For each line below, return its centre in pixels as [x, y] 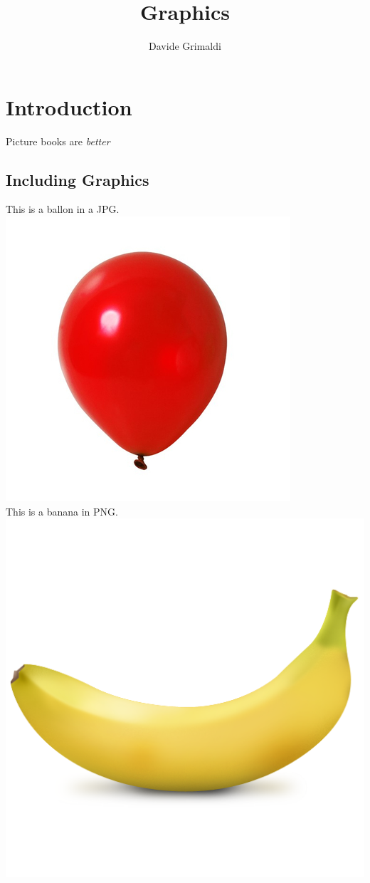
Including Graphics [78, 179]
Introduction [69, 106]
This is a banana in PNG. [62, 511]
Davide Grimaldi [185, 46]
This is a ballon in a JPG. [63, 209]
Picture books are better [58, 141]
